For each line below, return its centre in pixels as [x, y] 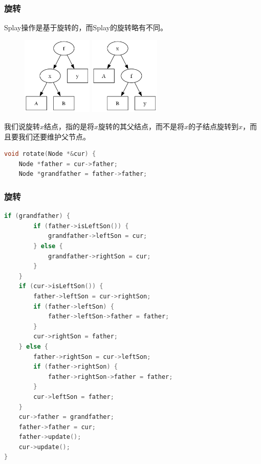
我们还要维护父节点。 [54, 136]
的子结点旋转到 [214, 126]
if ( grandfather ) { [37, 216]
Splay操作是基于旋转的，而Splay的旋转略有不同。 [86, 27]
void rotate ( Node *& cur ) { [50, 154]
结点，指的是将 [69, 126]
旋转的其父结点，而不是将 [142, 126]
